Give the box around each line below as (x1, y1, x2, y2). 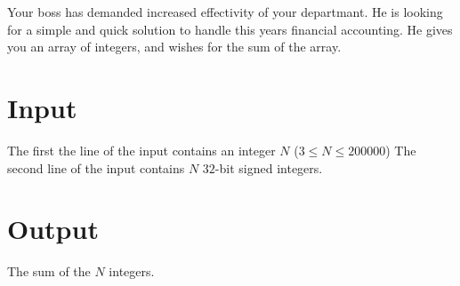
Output (7, 211, 99, 247)
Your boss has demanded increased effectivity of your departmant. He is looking (7, 3, 443, 20)
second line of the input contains (7, 158, 185, 177)
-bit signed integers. (214, 158, 323, 177)
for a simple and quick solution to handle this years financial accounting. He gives (7, 20, 453, 38)
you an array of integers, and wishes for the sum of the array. (7, 37, 342, 56)
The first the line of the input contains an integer (7, 140, 276, 159)
